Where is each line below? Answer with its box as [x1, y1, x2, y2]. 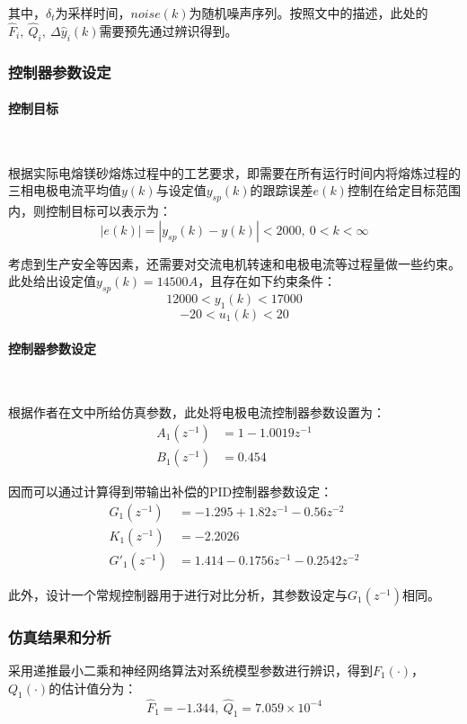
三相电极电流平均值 [8, 181, 121, 200]
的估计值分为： [48, 678, 137, 697]
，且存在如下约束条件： [198, 272, 337, 290]
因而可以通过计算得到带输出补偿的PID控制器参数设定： [8, 482, 333, 501]
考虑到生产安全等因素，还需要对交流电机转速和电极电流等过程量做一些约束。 [8, 254, 461, 273]
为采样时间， [55, 4, 131, 22]
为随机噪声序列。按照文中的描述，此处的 [189, 4, 428, 22]
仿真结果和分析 [8, 625, 111, 648]
